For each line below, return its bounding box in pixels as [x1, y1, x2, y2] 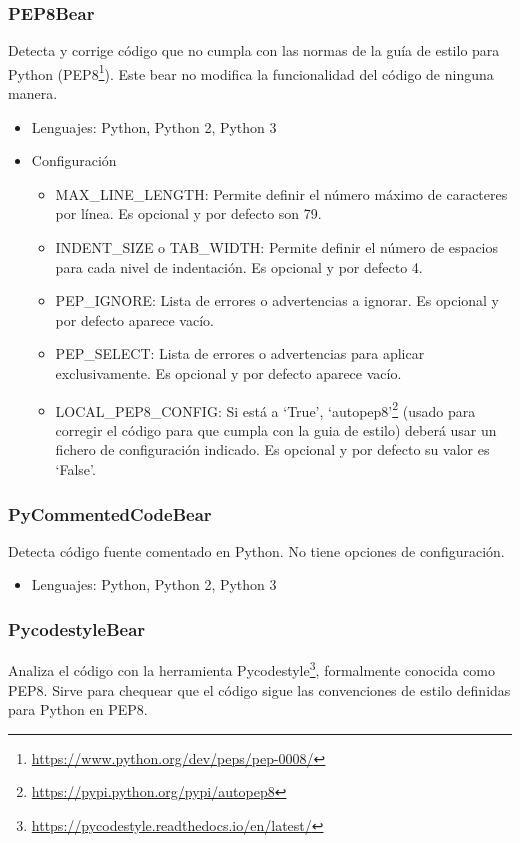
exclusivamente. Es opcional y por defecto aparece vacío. [55, 363, 402, 383]
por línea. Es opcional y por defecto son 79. [55, 203, 322, 224]
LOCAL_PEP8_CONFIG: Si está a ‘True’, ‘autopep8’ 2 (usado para [55, 397, 476, 421]
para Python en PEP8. [8, 699, 148, 720]
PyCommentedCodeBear [8, 501, 212, 526]
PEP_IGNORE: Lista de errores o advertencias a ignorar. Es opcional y [55, 290, 499, 311]
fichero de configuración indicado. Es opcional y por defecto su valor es [55, 439, 490, 460]
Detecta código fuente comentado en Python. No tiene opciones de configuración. [8, 540, 505, 561]
